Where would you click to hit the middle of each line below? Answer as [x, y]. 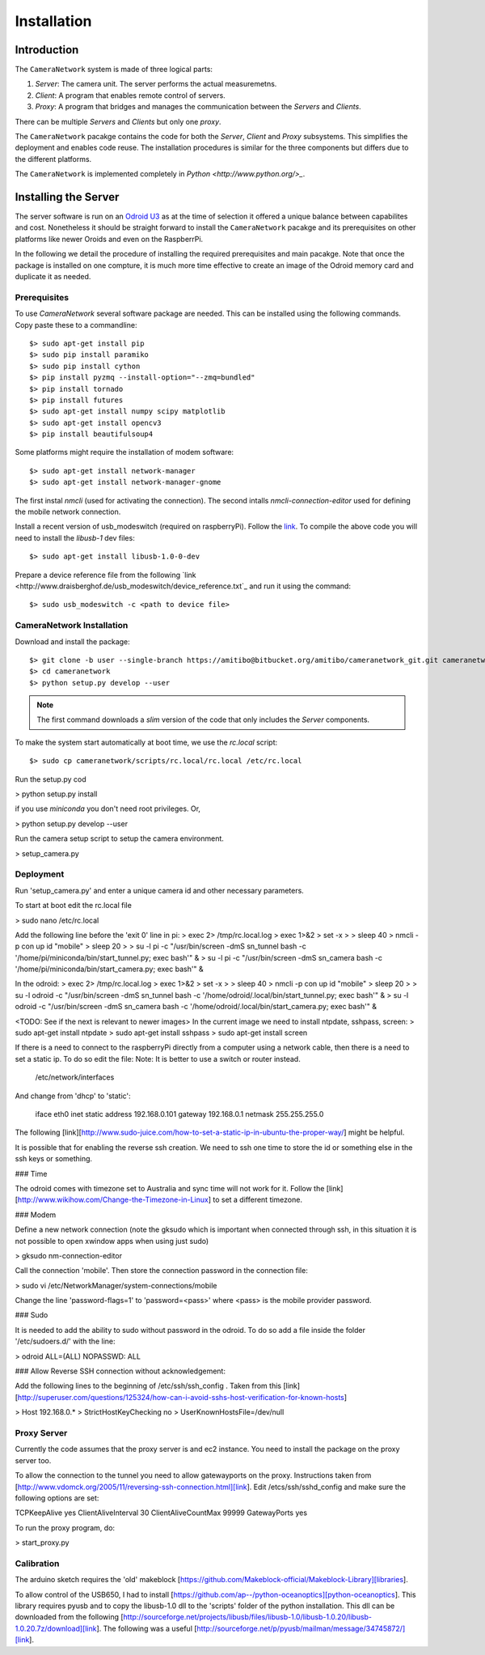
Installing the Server [67, 197]
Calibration [37, 1564]
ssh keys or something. [54, 1159]
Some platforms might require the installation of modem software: [124, 452]
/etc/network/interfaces [75, 1077]
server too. [33, 1460]
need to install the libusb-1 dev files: [75, 537]
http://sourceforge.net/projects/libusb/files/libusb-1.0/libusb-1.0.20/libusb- [247, 1617]
